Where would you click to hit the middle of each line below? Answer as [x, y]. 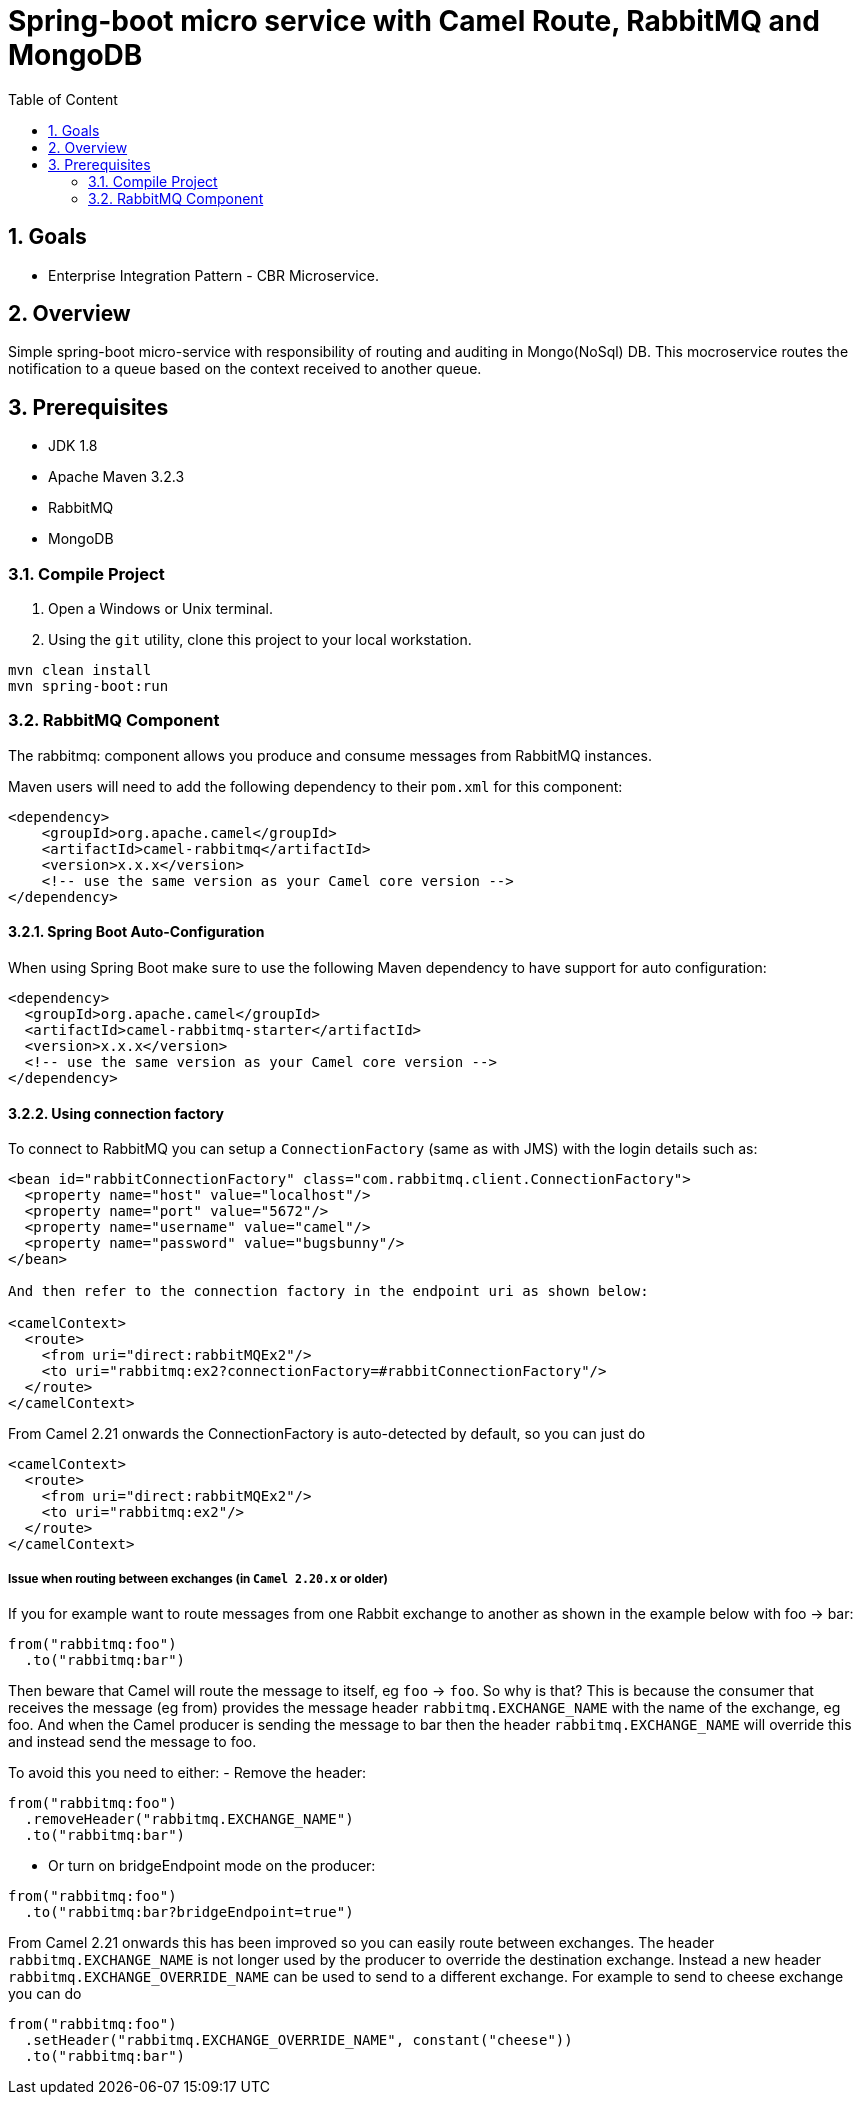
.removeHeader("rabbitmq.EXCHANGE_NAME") [189, 1819]
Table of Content [63, 99]
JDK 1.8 [73, 446]
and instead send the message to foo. [132, 1741]
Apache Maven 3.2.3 [116, 477]
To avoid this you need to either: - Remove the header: [187, 1772]
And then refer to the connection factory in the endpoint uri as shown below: [328, 1291]
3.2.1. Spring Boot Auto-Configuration [136, 932]
